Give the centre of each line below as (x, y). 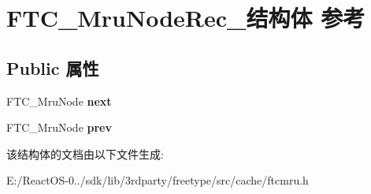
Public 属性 (53, 67)
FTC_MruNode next (59, 101)
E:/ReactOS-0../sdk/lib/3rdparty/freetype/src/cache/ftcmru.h (158, 180)
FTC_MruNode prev (59, 127)
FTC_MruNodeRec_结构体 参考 (186, 18)
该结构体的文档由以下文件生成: (85, 153)
